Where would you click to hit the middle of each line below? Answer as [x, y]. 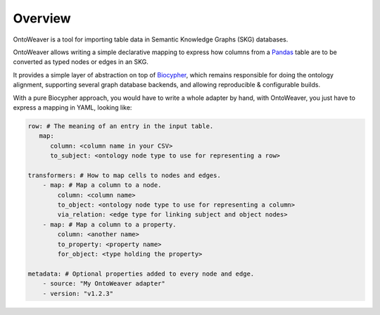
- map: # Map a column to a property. [109, 224]
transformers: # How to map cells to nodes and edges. [124, 175]
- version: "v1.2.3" [78, 293]
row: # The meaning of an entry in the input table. [121, 126]
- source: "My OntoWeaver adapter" [104, 284]
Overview [42, 18]
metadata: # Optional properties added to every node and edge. [141, 274]
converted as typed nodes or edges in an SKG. [81, 62]
